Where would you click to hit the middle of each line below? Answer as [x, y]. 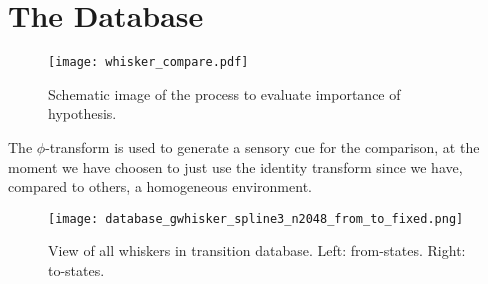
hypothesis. [82, 113]
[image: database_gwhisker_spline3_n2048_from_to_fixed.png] [256, 218]
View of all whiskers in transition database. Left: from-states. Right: [257, 250]
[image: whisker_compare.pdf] [148, 62]
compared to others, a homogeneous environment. [160, 186]
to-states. [76, 270]
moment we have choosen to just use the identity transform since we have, [235, 166]
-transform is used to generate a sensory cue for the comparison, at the [262, 146]
